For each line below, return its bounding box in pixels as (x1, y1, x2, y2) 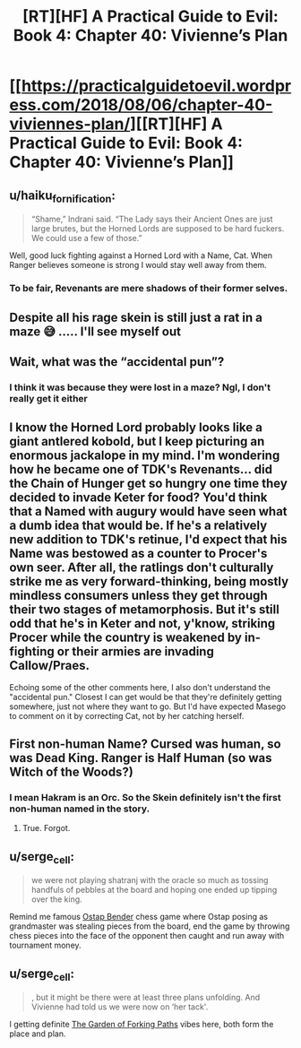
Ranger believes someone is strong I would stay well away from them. (9, 260, 267, 271)
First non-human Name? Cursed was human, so (9, 737, 281, 752)
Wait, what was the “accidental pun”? (9, 354, 225, 369)
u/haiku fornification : (9, 187, 116, 205)
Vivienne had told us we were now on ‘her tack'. (30, 1001, 209, 1012)
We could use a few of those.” (30, 233, 142, 244)
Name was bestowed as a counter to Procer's (9, 546, 268, 561)
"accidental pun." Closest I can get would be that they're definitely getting (9, 691, 282, 702)
